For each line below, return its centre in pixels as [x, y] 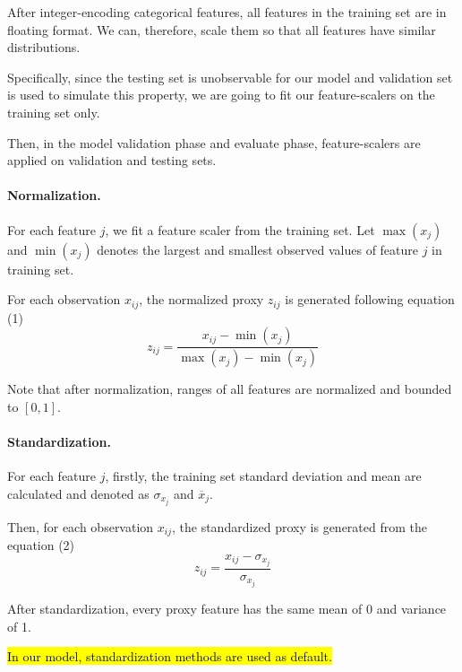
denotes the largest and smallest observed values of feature [258, 249]
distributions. [44, 47]
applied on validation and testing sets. [112, 160]
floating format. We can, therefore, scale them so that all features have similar [222, 29]
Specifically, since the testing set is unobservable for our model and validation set [230, 77]
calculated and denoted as [78, 493]
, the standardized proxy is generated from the [299, 526]
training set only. [54, 112]
